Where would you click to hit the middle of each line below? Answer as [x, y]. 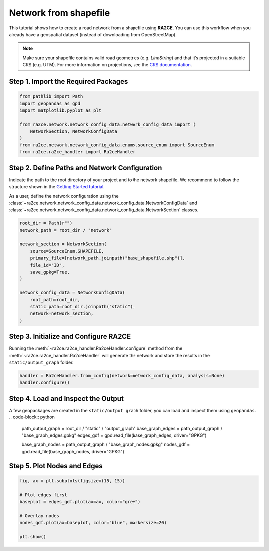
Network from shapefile [60, 13]
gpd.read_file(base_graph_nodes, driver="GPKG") [73, 451]
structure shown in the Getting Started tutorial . [57, 187]
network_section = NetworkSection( [63, 244]
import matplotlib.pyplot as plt [61, 110]
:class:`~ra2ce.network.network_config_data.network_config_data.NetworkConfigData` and [103, 203]
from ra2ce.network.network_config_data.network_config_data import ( [108, 124]
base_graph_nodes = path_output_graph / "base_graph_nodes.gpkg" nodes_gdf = [106, 445]
